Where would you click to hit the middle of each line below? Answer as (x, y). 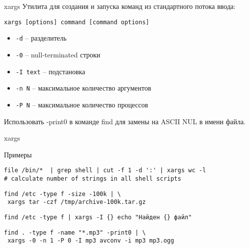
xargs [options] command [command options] (77, 22)
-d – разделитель (41, 38)
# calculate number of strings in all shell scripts (93, 178)
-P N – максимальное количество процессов (82, 104)
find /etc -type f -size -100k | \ (63, 194)
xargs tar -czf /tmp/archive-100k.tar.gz (77, 202)
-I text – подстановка (50, 71)
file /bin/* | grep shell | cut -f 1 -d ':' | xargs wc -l (105, 171)
